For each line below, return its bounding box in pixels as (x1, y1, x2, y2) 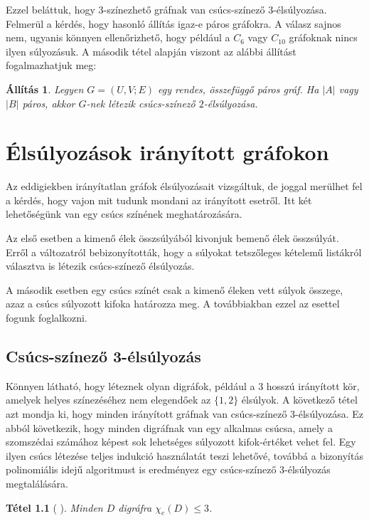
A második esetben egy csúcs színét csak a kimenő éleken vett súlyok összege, (6, 282, 343, 297)
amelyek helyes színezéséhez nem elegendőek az (6, 392, 211, 407)
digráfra (118, 500, 152, 515)
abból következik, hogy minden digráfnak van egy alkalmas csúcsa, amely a (6, 420, 333, 435)
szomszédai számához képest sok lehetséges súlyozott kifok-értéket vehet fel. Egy (6, 434, 356, 449)
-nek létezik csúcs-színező (86, 95, 196, 110)
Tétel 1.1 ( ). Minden (6, 500, 103, 515)
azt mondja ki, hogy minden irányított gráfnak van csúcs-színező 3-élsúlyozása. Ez (6, 406, 364, 421)
